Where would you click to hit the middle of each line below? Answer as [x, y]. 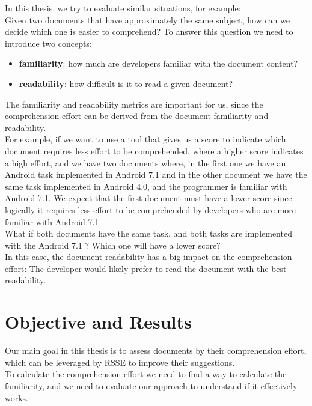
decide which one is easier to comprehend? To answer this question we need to [149, 32]
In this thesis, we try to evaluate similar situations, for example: [123, 8]
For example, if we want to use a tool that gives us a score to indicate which [145, 139]
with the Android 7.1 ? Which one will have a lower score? [113, 245]
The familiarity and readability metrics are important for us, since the [134, 104]
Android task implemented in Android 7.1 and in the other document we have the [156, 174]
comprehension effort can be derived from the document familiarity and [137, 116]
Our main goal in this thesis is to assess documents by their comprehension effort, [156, 350]
